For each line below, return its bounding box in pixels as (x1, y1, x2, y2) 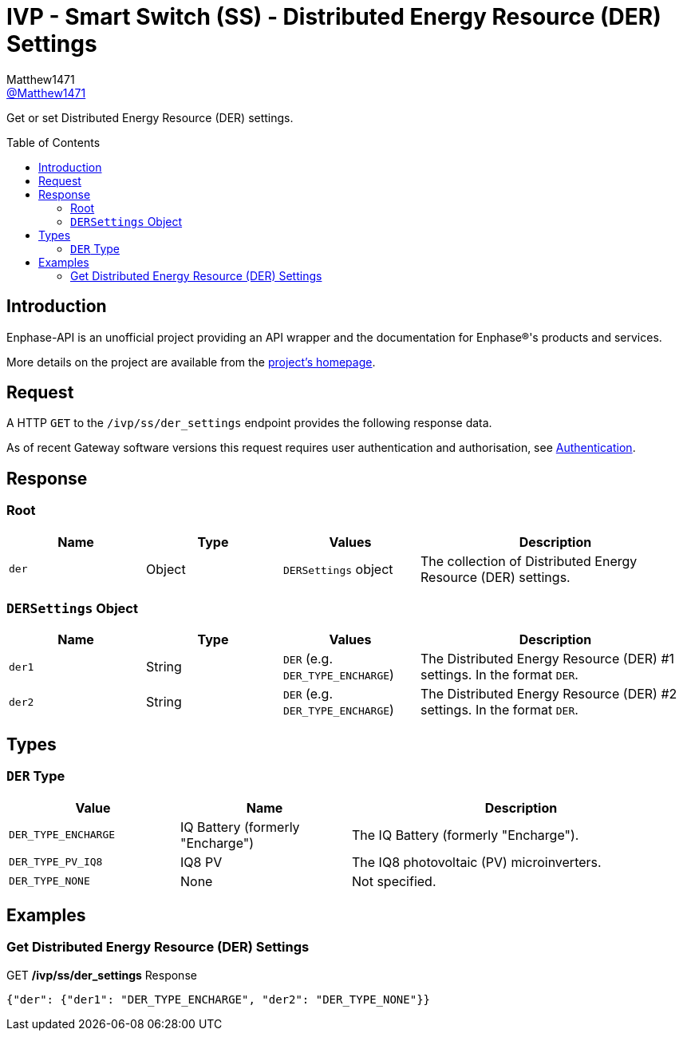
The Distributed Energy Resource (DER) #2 (420, 686, 677, 703)
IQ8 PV (180, 853, 223, 870)
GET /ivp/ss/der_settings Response (6, 968, 197, 982)
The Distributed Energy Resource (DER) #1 (420, 651, 675, 667)
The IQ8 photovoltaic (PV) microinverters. (352, 853, 602, 870)
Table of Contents (6, 135, 101, 149)
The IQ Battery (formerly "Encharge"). (352, 826, 579, 843)
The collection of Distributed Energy (420, 552, 638, 569)
